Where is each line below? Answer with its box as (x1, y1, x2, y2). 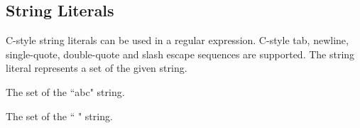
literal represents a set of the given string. (6, 60, 187, 75)
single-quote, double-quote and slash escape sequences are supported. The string (6, 46, 355, 61)
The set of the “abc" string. (6, 84, 125, 99)
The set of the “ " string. (6, 108, 113, 123)
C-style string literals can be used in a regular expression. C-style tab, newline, (6, 33, 349, 48)
